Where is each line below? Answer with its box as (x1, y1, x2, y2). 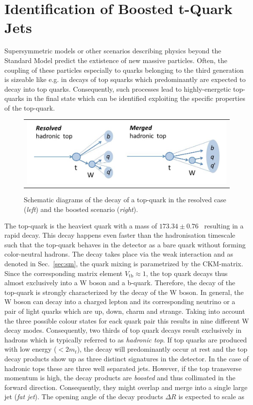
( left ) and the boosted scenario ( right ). (24, 204, 138, 214)
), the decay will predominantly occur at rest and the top (77, 344, 248, 354)
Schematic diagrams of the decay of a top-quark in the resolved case (24, 194, 226, 205)
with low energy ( (4, 344, 57, 354)
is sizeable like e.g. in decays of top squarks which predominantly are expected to (4, 74, 246, 84)
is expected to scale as (178, 391, 244, 402)
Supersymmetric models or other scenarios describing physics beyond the (4, 46, 221, 56)
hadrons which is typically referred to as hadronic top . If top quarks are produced (4, 334, 247, 344)
